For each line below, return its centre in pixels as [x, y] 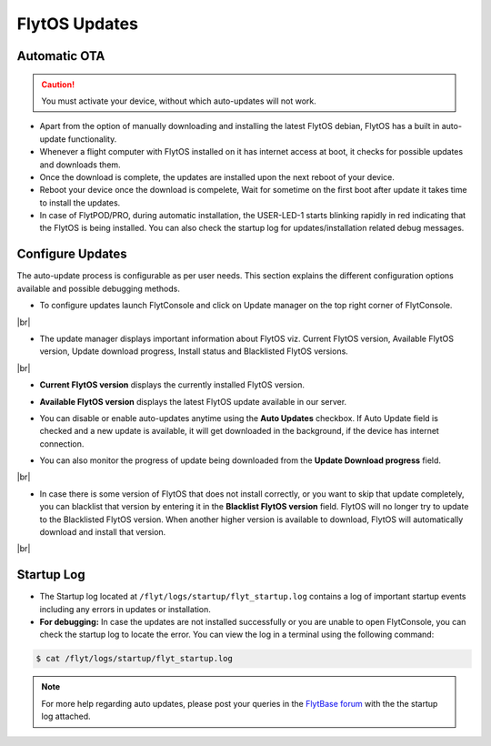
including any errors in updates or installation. [125, 609]
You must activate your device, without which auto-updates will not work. [179, 101]
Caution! [58, 84]
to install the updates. [80, 202]
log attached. [66, 716]
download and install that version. [103, 532]
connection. [62, 444]
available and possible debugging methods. [99, 288]
